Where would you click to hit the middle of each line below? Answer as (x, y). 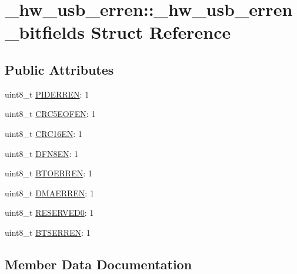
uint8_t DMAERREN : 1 (49, 193)
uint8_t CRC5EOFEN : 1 (50, 114)
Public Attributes (59, 69)
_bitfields (45, 32)
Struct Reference (161, 32)
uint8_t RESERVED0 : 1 (49, 213)
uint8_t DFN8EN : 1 (42, 153)
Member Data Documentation (99, 264)
